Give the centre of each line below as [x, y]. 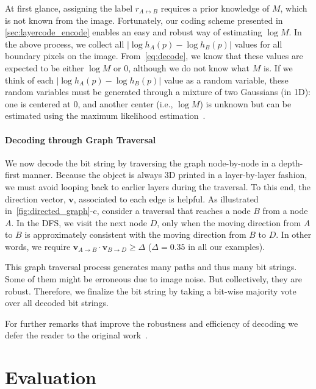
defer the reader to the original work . [76, 335]
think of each [29, 80]
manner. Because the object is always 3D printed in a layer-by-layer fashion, [165, 175]
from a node [285, 211]
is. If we [278, 67]
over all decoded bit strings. [57, 303]
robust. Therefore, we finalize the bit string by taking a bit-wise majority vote [151, 291]
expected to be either [45, 67]
